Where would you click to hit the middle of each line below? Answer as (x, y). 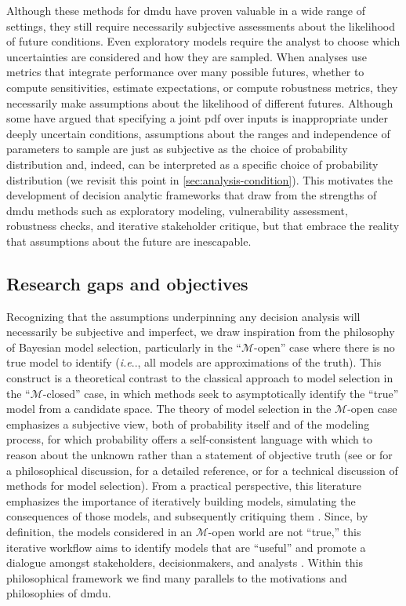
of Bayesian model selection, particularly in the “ (124, 347)
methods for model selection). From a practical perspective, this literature (184, 486)
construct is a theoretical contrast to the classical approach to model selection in (200, 378)
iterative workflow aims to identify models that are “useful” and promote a (186, 547)
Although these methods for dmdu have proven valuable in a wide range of (186, 10)
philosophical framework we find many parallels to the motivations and (177, 577)
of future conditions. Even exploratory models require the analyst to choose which (203, 41)
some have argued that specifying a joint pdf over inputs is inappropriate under (198, 118)
